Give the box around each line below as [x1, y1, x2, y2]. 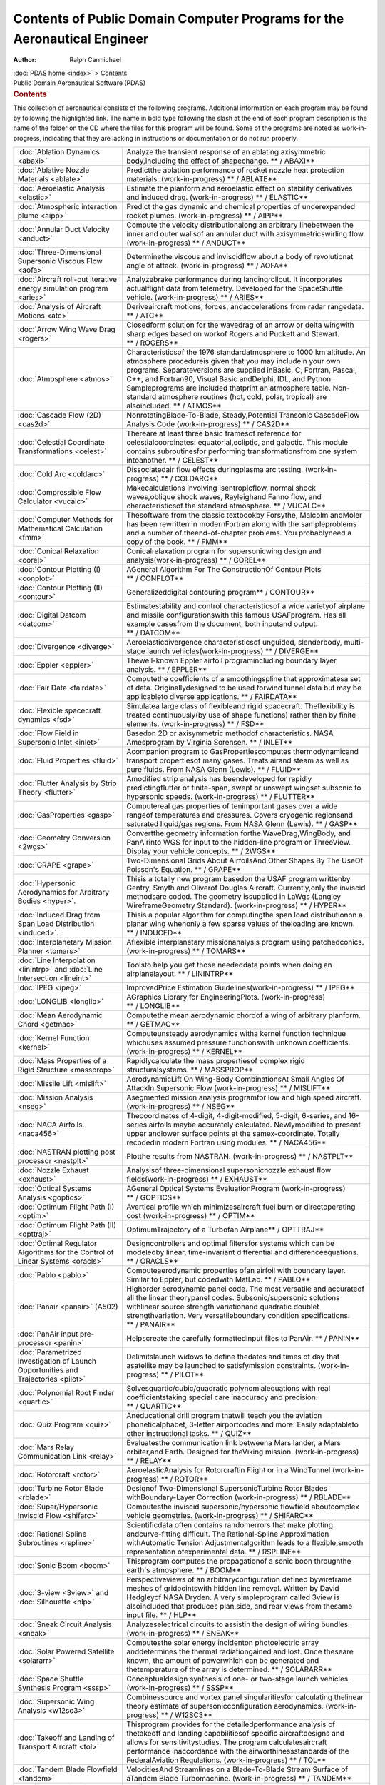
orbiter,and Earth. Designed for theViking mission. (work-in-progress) [125, 1447, 359, 1457]
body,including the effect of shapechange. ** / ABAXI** [125, 156, 315, 166]
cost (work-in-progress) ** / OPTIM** [125, 1210, 255, 1220]
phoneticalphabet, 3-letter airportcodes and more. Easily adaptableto [125, 1419, 359, 1429]
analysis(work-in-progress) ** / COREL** [125, 555, 267, 565]
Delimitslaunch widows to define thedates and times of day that [125, 1352, 340, 1362]
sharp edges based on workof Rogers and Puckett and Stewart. [125, 328, 340, 338]
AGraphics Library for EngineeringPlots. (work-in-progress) [125, 992, 326, 1002]
